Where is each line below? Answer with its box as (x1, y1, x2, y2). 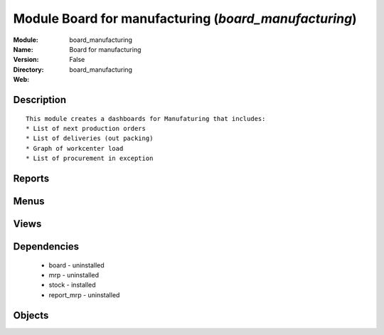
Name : (13, 45, 33, 53)
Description (13, 93, 67, 106)
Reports (13, 172, 50, 184)
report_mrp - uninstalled (48, 290, 120, 299)
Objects (13, 309, 49, 321)
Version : (13, 55, 39, 64)
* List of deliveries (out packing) (26, 134, 154, 142)
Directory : (13, 65, 44, 74)
